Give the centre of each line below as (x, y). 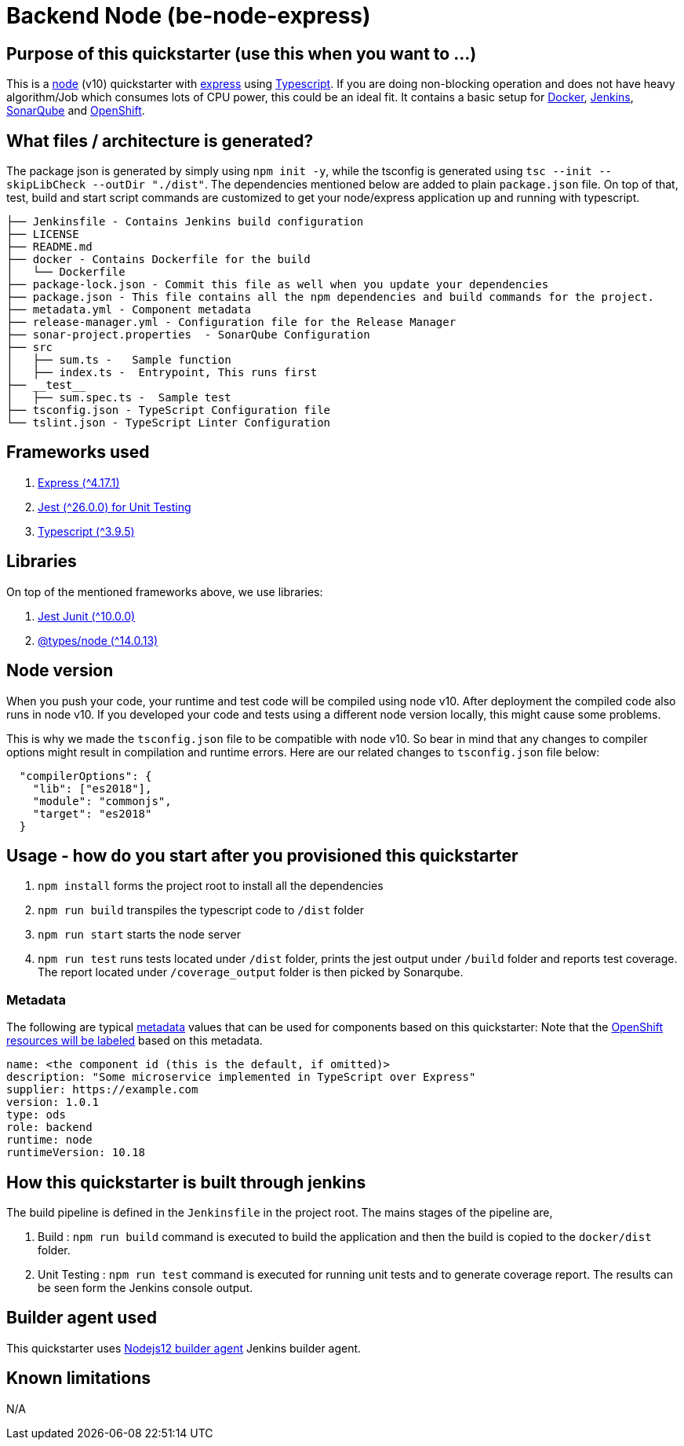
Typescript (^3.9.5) (86, 531)
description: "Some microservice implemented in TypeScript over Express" (241, 1077)
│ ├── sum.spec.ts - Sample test (119, 398)
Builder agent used (82, 1318)
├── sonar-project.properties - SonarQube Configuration (188, 335)
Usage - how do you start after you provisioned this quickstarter (262, 855)
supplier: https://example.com (102, 1090)
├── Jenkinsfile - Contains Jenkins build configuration (185, 222)
